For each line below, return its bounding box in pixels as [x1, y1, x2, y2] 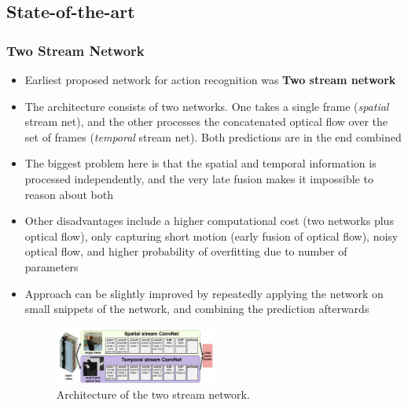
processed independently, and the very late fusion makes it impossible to [24, 170, 373, 186]
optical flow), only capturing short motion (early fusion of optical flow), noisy [24, 227, 399, 244]
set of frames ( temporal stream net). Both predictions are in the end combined [24, 128, 402, 145]
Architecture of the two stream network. [56, 386, 250, 403]
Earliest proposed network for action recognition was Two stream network [24, 72, 396, 87]
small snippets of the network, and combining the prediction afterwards [24, 300, 369, 317]
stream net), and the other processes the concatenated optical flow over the [24, 113, 388, 130]
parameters [24, 258, 79, 274]
